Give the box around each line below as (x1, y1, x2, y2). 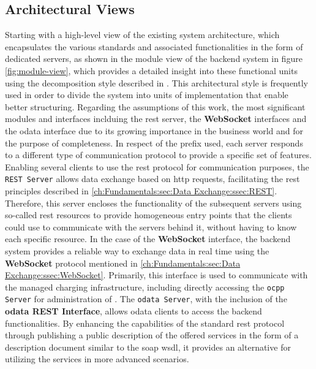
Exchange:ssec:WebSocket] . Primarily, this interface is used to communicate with (5, 268, 308, 281)
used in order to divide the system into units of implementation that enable (5, 88, 288, 101)
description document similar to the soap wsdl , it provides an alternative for (5, 340, 291, 353)
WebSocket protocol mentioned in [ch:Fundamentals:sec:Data (5, 256, 241, 269)
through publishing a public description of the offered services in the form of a (5, 329, 299, 341)
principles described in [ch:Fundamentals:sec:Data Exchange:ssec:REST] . (5, 184, 277, 197)
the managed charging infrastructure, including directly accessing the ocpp (5, 280, 285, 293)
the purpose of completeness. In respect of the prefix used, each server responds (5, 136, 303, 149)
